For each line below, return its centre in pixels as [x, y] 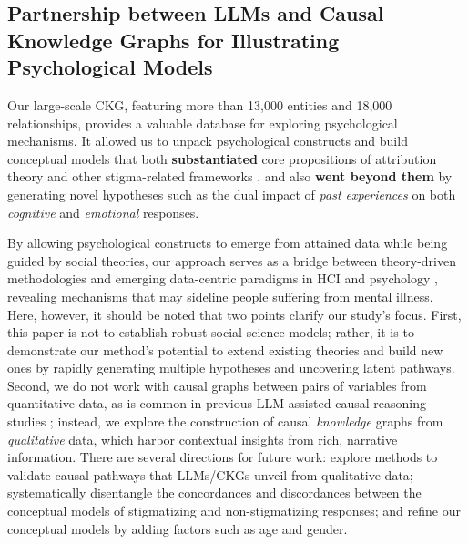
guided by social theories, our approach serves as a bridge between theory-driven [232, 260]
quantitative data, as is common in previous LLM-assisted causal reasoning [217, 403]
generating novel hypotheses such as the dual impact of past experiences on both [232, 194]
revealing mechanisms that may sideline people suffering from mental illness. [220, 296]
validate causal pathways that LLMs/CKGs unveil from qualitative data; [210, 474]
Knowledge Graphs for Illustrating [173, 40]
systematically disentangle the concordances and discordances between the [214, 493]
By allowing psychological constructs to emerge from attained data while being [228, 243]
